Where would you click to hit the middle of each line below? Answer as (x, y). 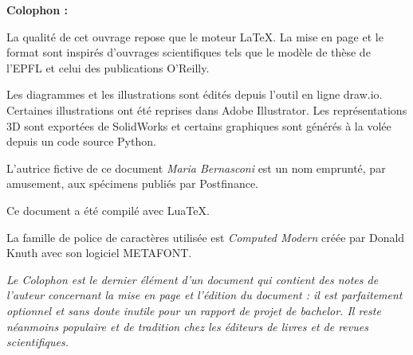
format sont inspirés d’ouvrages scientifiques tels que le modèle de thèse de (189, 52)
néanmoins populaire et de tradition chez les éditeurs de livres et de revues (187, 326)
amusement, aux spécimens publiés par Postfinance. (132, 183)
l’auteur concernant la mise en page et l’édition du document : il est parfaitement (205, 295)
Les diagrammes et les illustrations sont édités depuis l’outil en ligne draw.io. (195, 94)
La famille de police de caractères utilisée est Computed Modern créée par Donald (206, 237)
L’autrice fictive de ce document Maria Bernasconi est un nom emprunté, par (196, 168)
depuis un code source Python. (81, 141)
